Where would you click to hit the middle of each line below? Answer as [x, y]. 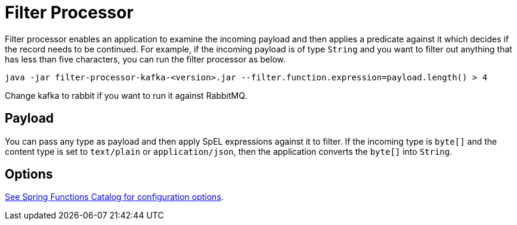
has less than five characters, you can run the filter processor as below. [145, 59]
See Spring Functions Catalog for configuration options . [114, 197]
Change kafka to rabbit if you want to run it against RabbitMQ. [126, 95]
